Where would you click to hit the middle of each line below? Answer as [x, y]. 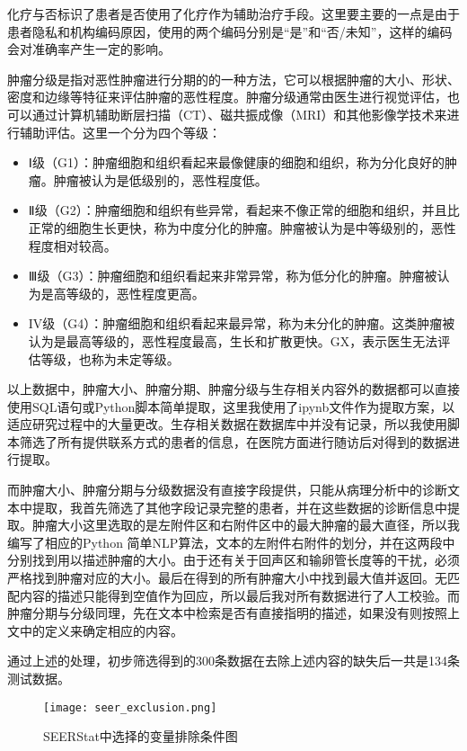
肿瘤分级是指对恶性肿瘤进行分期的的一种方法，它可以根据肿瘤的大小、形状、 [233, 79]
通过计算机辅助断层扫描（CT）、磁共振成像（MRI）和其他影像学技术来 [239, 114]
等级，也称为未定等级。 [110, 358]
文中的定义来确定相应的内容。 [95, 630]
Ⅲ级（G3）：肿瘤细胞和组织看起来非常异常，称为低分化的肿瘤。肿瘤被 [233, 276]
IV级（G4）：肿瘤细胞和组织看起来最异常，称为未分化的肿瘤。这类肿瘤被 [242, 323]
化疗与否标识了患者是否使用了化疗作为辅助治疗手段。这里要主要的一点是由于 [233, 13]
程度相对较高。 [72, 245]
